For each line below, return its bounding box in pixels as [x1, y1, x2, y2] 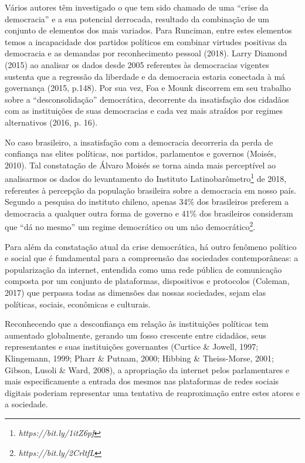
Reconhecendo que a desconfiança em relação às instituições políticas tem [5, 317, 269, 330]
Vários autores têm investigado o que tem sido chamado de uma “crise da [5, 1, 269, 13]
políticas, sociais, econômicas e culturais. [5, 298, 151, 310]
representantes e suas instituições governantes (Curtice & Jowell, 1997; [5, 340, 259, 353]
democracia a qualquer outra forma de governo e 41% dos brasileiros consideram [5, 207, 293, 219]
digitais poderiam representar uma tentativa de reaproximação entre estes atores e [5, 386, 300, 398]
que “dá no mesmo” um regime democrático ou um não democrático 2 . [5, 219, 256, 232]
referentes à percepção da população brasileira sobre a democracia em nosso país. [5, 184, 296, 196]
